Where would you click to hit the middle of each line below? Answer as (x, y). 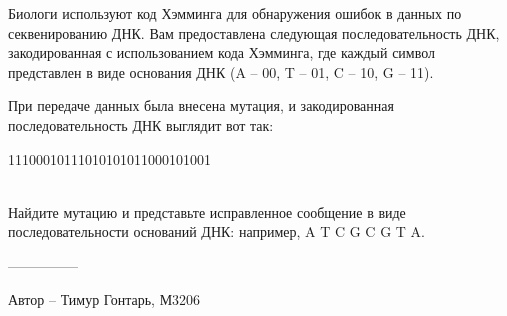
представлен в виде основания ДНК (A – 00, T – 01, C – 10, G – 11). (221, 71)
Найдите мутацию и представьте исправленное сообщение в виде (207, 211)
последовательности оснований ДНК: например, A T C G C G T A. (216, 231)
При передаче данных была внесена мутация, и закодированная (201, 105)
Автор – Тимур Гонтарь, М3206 (104, 298)
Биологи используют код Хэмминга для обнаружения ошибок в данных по (235, 13)
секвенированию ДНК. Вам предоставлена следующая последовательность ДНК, (254, 32)
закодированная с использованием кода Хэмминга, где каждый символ (222, 52)
